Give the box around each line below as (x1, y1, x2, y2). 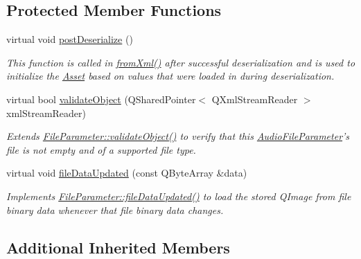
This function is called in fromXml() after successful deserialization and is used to (6, 55, 355, 69)
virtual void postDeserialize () (6, 32, 133, 46)
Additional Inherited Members (6, 236, 230, 258)
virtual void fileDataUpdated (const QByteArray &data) (6, 166, 247, 180)
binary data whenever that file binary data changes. (6, 202, 224, 217)
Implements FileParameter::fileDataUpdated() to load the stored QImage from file (6, 188, 351, 203)
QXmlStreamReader (211, 91, 298, 106)
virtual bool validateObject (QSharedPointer (6, 91, 196, 106)
